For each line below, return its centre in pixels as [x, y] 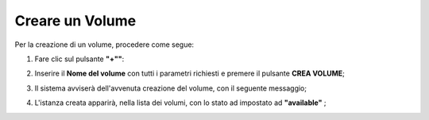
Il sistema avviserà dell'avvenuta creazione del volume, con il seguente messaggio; [171, 88]
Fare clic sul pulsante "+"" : [79, 59]
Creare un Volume [75, 21]
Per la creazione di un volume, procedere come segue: [104, 45]
